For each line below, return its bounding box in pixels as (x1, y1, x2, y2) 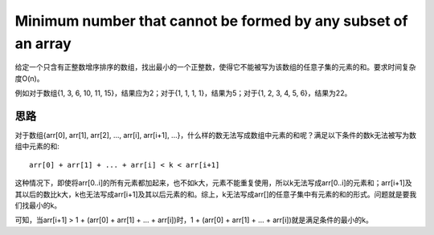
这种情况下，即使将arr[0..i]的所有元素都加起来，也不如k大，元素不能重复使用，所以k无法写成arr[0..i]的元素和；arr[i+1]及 (14, 178, 413, 188)
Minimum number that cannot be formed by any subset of (14, 12, 408, 30)
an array (14, 34, 72, 52)
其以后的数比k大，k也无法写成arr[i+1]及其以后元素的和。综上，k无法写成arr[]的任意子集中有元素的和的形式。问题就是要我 (14, 189, 417, 199)
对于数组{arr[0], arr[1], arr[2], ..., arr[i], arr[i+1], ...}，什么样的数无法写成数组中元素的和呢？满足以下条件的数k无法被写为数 (14, 131, 417, 140)
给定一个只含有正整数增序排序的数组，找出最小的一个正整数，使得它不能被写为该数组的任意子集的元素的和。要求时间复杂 (14, 63, 416, 72)
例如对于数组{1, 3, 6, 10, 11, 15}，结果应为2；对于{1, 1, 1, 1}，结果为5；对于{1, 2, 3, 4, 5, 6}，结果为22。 (14, 88, 352, 98)
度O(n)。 (14, 73, 44, 83)
